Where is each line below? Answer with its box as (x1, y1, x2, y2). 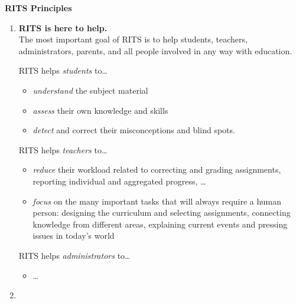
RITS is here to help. (18, 21, 108, 34)
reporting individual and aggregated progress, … (32, 174, 206, 187)
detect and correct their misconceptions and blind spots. (32, 124, 235, 136)
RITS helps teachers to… (18, 143, 108, 156)
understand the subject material (32, 84, 148, 96)
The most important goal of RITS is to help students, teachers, (18, 33, 248, 45)
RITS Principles (5, 2, 72, 14)
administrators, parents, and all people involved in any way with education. (18, 44, 292, 57)
